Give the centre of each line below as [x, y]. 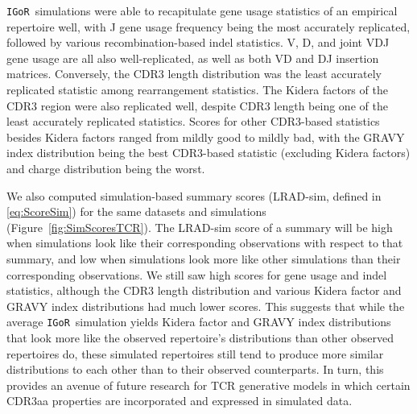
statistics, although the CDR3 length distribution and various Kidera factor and [204, 290]
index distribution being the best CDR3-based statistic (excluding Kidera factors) [208, 153]
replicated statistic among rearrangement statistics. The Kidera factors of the [197, 90]
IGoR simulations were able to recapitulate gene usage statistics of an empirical [202, 10]
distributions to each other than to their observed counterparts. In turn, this [195, 369]
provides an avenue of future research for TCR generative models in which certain [208, 385]
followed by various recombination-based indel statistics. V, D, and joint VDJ [198, 42]
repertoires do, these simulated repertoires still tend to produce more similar [195, 353]
